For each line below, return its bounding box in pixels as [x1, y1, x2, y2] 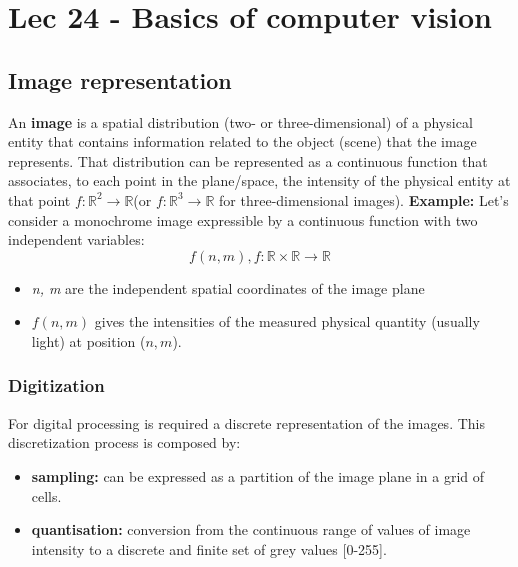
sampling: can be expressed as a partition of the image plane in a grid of [31, 465, 485, 486]
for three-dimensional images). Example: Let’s [219, 189, 509, 210]
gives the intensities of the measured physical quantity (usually [94, 311, 480, 332]
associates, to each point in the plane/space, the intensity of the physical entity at [8, 170, 511, 191]
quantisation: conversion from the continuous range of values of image [31, 519, 471, 540]
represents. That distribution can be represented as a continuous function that [8, 150, 488, 171]
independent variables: [8, 229, 145, 250]
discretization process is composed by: [8, 432, 241, 453]
